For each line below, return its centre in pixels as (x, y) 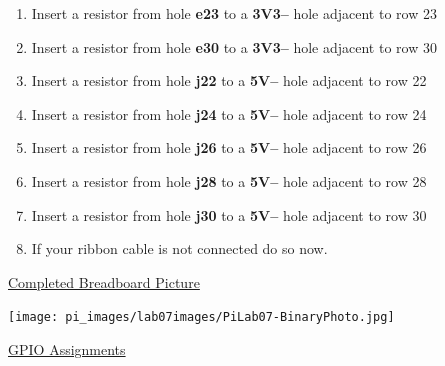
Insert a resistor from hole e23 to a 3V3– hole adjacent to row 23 (234, 13)
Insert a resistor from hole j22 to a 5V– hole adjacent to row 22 (229, 80)
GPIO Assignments (67, 349)
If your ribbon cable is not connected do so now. (179, 248)
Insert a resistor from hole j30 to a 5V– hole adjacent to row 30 (229, 214)
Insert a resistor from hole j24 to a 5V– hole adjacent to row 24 (229, 113)
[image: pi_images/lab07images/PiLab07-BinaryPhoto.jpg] (201, 317)
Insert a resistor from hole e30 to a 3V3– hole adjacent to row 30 (234, 46)
